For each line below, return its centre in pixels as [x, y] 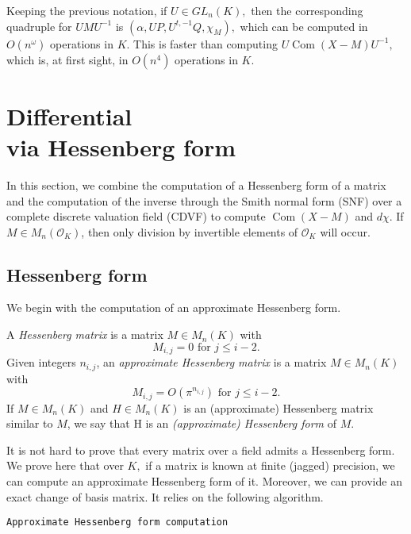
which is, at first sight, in [67, 59]
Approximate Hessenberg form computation [117, 522]
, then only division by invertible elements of [190, 231]
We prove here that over [65, 465]
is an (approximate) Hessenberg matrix [278, 407]
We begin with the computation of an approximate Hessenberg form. [174, 307]
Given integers [41, 362]
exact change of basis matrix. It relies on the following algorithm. [165, 496]
